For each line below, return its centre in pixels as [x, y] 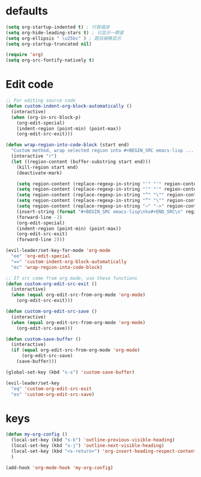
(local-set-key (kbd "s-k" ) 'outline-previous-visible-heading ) [93, 440]
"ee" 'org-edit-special [40, 256]
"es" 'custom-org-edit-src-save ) [53, 394]
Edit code [30, 85]
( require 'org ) [25, 55]
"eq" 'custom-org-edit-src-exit [52, 389]
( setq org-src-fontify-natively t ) [50, 60]
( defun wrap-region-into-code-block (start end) [67, 145]
